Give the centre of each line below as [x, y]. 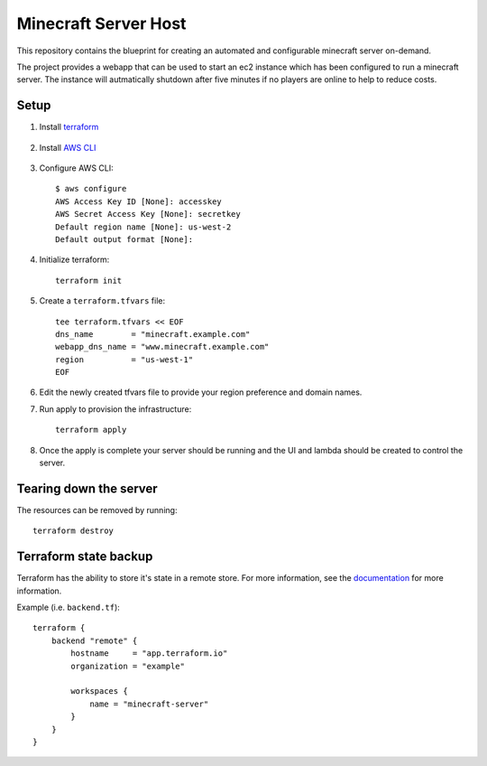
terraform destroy [74, 531]
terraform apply [91, 430]
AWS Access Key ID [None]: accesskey [139, 201]
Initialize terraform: [74, 260]
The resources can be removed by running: [97, 509]
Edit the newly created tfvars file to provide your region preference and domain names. [201, 392]
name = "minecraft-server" [149, 704]
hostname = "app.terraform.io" [149, 654]
